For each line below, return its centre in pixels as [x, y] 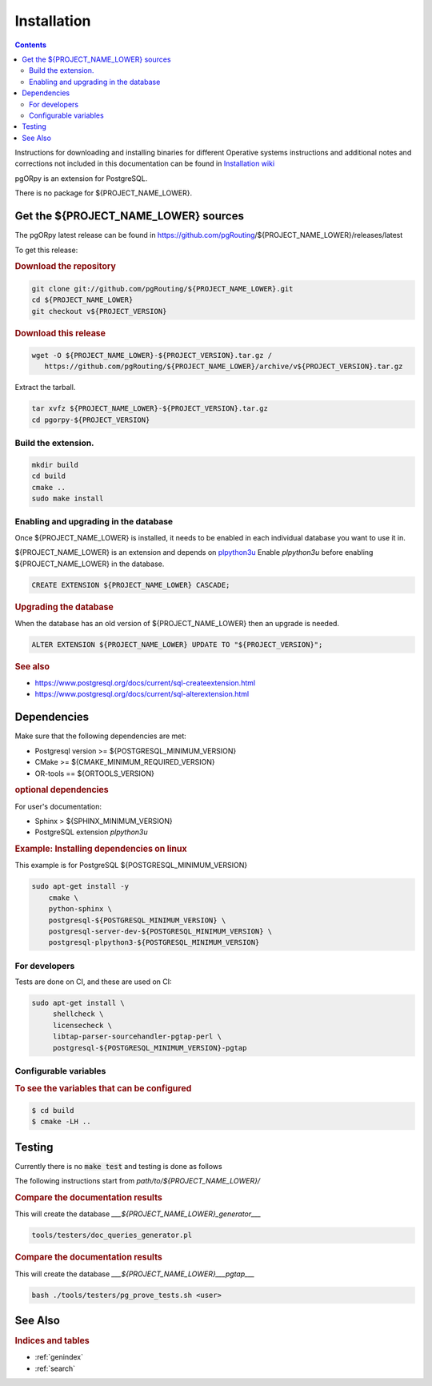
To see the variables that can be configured [103, 1088]
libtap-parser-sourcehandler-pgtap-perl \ [137, 1036]
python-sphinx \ [80, 909]
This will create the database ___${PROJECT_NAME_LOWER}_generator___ [138, 1214]
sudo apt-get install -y [80, 886]
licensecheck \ [82, 1025]
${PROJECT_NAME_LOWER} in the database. [90, 564]
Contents [31, 45]
